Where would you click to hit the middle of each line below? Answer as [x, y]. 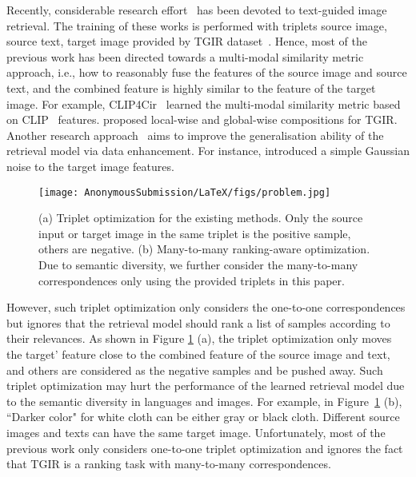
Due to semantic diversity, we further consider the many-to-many [198, 264]
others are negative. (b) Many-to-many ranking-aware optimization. [204, 249]
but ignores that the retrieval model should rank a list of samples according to [198, 322]
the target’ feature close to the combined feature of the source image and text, [198, 354]
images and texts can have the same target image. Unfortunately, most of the [196, 432]
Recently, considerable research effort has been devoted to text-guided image [197, 10]
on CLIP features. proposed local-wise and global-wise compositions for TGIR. [202, 119]
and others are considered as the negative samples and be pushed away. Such [195, 370]
